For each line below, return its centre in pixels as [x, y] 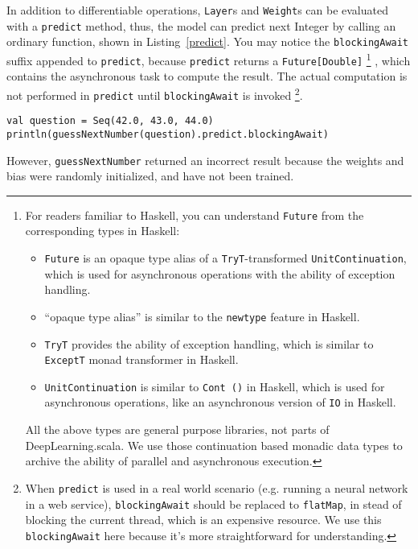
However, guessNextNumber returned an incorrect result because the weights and [205, 160]
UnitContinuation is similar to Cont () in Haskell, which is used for [215, 386]
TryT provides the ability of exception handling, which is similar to [209, 343]
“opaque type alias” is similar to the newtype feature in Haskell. [202, 316]
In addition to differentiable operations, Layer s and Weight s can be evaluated [197, 10]
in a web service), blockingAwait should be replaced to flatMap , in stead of [213, 504]
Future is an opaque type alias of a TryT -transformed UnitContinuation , [225, 258]
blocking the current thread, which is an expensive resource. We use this [203, 520]
